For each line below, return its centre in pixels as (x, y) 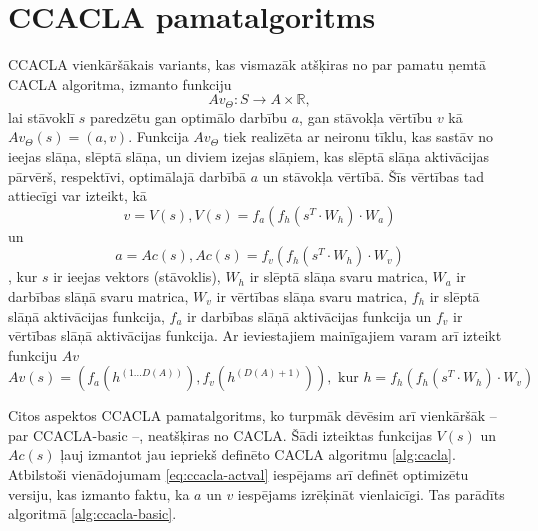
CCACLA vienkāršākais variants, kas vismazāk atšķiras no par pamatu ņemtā (247, 64)
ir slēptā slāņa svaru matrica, (338, 276)
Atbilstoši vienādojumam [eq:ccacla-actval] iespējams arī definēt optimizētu (238, 474)
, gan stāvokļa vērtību (366, 116)
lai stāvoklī (41, 116)
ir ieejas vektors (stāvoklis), (137, 276)
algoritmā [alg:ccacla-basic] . (92, 513)
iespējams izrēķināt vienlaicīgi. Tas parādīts (371, 493)
